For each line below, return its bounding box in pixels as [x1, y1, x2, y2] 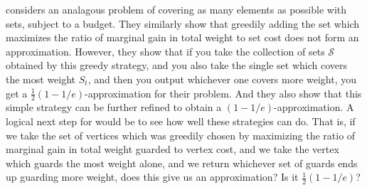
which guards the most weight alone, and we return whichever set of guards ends [6, 155, 358, 170]
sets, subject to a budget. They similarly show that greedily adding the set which [6, 16, 360, 31]
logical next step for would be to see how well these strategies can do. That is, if [6, 113, 356, 128]
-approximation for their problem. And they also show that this [85, 85, 362, 100]
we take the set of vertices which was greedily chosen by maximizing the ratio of [6, 127, 356, 142]
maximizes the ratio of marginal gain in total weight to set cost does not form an [6, 30, 359, 45]
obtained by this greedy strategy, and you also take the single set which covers [6, 58, 348, 73]
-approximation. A [274, 100, 354, 115]
